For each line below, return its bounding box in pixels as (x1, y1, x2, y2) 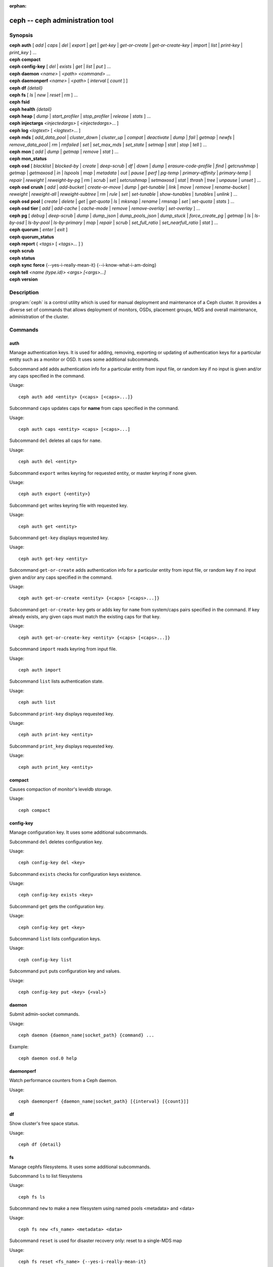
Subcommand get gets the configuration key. (9, 903, 105, 909)
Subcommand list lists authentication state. (9, 678, 104, 684)
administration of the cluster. (9, 313, 69, 319)
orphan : (9, 3, 27, 9)
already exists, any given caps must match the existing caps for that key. (9, 614, 161, 620)
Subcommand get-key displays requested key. (9, 535, 109, 541)
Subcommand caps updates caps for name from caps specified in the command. (9, 405, 179, 412)
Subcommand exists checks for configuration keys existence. (9, 871, 142, 877)
